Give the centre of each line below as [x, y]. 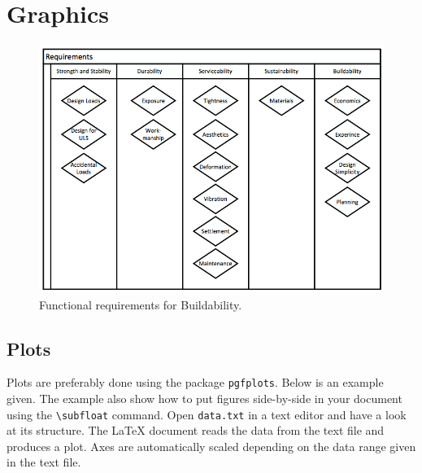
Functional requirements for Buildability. [141, 304]
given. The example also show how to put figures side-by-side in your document [204, 398]
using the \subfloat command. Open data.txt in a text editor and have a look [207, 414]
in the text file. [44, 462]
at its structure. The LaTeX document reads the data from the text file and [196, 430]
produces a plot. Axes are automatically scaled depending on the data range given [211, 446]
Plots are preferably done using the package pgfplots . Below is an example [195, 382]
